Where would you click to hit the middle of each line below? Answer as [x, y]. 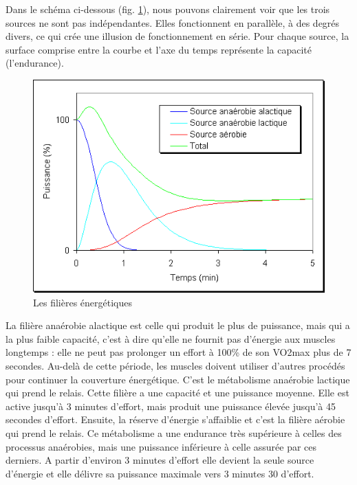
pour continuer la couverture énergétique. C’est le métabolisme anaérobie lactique [178, 379]
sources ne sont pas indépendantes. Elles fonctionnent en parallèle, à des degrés [173, 22]
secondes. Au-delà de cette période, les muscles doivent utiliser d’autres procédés [175, 365]
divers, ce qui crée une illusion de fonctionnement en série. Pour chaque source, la [177, 36]
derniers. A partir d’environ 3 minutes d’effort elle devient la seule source [160, 460]
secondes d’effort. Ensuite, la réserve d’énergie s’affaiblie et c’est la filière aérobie [175, 419]
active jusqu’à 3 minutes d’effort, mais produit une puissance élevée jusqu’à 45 [171, 406]
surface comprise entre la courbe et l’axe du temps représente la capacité [159, 49]
